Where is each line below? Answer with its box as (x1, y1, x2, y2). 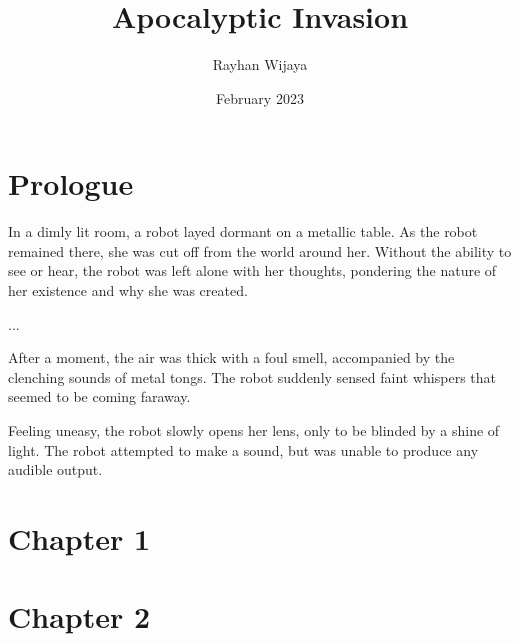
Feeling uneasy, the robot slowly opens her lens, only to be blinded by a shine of (8, 420, 500, 440)
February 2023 (216, 87, 304, 108)
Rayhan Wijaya (212, 54, 308, 75)
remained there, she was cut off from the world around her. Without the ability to (8, 240, 512, 261)
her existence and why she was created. (8, 280, 248, 301)
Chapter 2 (8, 596, 151, 637)
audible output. (8, 459, 103, 480)
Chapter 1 (8, 517, 151, 558)
